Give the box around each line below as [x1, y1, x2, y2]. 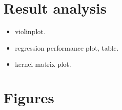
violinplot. [15, 26, 45, 37]
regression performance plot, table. [15, 42, 119, 53]
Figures [3, 88, 54, 108]
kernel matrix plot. [15, 59, 71, 69]
